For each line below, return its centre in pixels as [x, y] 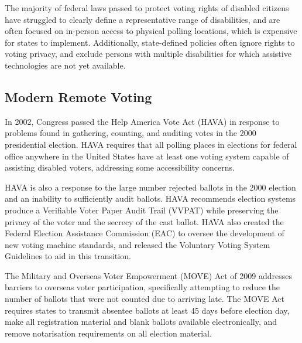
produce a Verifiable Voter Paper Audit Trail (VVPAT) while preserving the [142, 210]
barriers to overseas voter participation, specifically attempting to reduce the [142, 287]
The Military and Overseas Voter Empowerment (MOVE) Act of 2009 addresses [148, 275]
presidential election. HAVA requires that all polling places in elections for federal [151, 144]
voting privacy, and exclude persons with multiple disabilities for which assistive [148, 54]
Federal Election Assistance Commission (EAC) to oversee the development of [145, 233]
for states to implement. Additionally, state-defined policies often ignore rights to [150, 42]
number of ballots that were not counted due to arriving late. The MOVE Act [145, 299]
